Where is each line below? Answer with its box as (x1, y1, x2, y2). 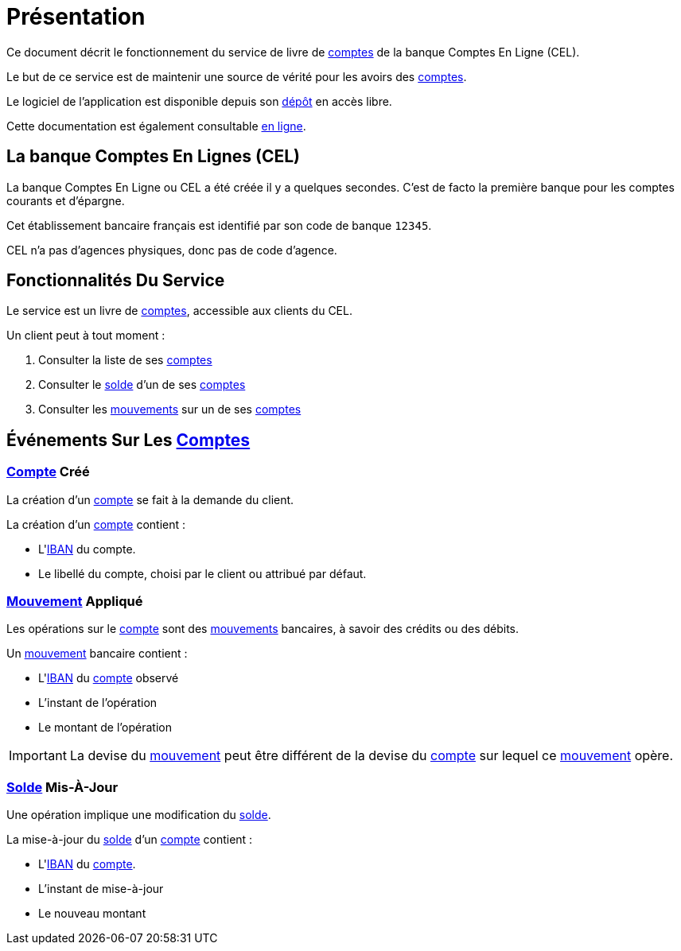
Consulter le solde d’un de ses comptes (38, 378, 246, 392)
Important (9, 747, 67, 764)
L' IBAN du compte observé (38, 671, 179, 685)
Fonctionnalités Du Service (6, 270, 225, 291)
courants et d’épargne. (6, 193, 125, 208)
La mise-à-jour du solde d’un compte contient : (6, 833, 253, 847)
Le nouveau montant (38, 906, 146, 921)
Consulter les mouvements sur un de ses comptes (38, 402, 302, 417)
